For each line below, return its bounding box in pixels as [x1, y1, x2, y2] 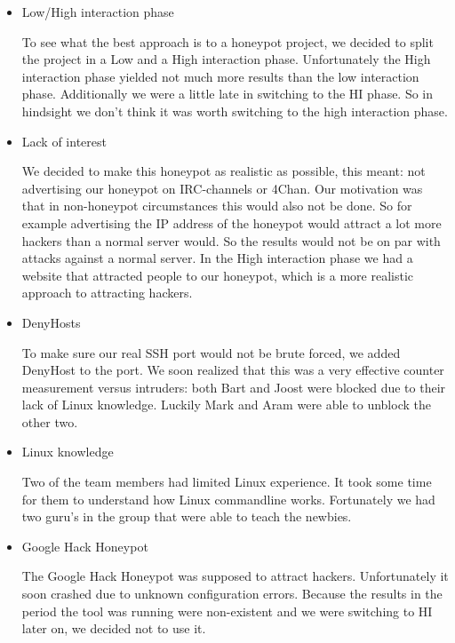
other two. [21, 412, 78, 431]
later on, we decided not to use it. [21, 619, 206, 638]
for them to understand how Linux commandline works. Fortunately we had [21, 489, 435, 508]
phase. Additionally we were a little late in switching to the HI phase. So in [21, 84, 434, 103]
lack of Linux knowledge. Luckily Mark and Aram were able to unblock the [21, 395, 431, 414]
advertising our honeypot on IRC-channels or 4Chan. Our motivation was [21, 179, 423, 197]
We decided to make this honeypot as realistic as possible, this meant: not [21, 162, 426, 180]
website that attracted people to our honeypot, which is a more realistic [21, 266, 413, 284]
